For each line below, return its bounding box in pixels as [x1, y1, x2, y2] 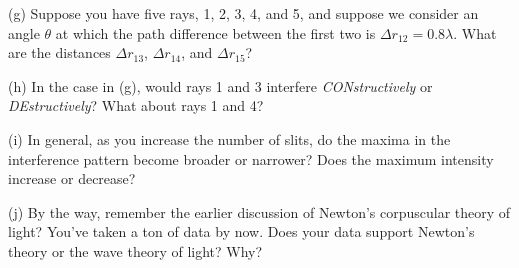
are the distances [8, 42, 111, 63]
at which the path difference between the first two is [55, 22, 376, 43]
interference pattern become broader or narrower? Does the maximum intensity [8, 148, 494, 169]
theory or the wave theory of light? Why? [8, 240, 263, 261]
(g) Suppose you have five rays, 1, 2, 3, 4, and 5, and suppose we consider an [8, 3, 479, 23]
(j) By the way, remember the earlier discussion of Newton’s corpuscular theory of [8, 201, 511, 222]
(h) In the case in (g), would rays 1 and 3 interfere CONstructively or [8, 75, 433, 96]
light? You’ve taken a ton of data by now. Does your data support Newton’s [8, 221, 475, 242]
